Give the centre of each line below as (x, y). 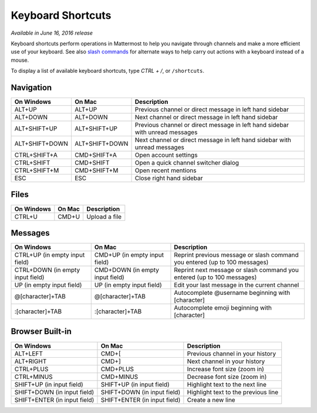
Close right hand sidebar (169, 178)
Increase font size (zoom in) (225, 369)
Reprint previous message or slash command (236, 255)
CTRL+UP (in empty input (50, 255)
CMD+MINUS (119, 377)
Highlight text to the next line (227, 384)
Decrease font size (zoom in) (227, 377)
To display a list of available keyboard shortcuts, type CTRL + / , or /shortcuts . (108, 71)
